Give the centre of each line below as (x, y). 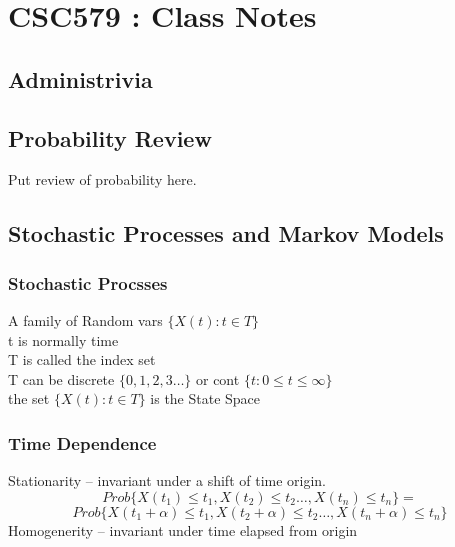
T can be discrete (61, 378)
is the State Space (205, 398)
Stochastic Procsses (88, 282)
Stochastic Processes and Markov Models (226, 233)
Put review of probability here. (102, 179)
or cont (218, 378)
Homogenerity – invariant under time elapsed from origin (183, 529)
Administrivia (80, 78)
